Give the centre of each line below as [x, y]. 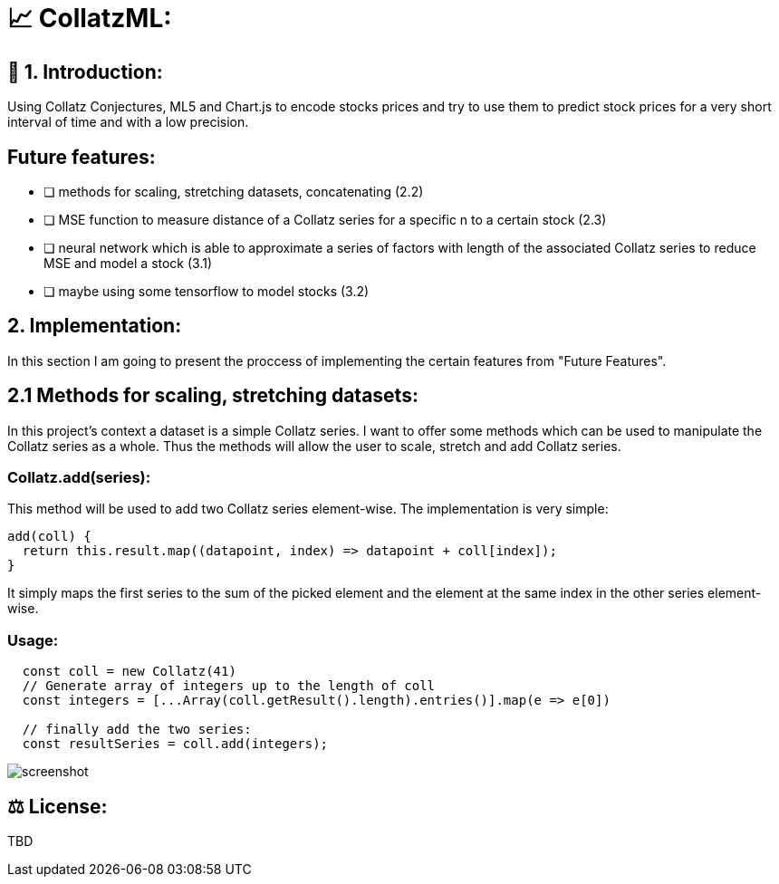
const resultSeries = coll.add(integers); [175, 744]
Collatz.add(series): [79, 478]
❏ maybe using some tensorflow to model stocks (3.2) [207, 292]
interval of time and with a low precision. [128, 122]
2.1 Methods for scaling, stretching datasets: [213, 396]
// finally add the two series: [137, 730]
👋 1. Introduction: [85, 72]
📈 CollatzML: [90, 18]
